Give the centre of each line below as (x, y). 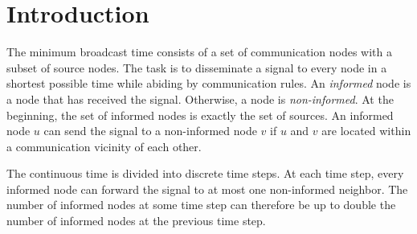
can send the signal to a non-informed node (150, 131)
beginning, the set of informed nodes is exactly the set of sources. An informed (200, 115)
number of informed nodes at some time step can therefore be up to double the (201, 205)
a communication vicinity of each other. (104, 146)
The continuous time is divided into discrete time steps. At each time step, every (205, 173)
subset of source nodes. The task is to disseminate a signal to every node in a (197, 67)
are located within (366, 131)
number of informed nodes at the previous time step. (136, 221)
